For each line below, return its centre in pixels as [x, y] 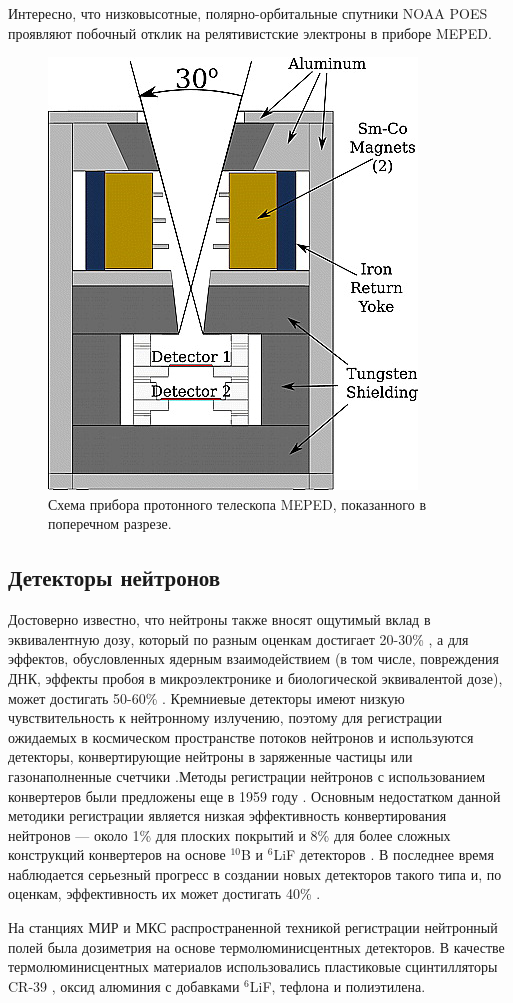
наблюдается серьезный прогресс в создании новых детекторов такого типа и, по [255, 873]
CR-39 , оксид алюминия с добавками [124, 985]
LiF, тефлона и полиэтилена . [337, 985]
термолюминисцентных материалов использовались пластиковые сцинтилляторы [253, 966]
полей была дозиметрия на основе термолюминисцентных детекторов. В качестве [256, 946]
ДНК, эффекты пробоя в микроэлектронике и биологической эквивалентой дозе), [255, 677]
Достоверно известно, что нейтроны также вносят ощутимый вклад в [219, 619]
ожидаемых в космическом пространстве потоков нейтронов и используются [241, 736]
